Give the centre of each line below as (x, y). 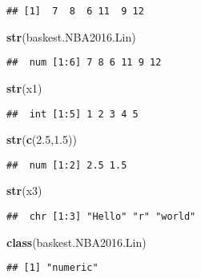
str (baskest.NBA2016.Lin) (71, 36)
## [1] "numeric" (52, 268)
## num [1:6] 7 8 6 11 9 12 (84, 63)
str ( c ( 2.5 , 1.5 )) (42, 139)
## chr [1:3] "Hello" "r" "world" (101, 216)
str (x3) (24, 191)
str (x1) (24, 87)
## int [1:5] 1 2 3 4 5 (72, 114)
